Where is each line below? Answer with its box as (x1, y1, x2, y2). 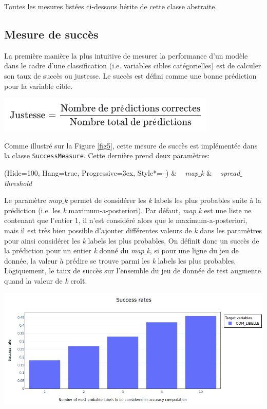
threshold (4, 177, 32, 188)
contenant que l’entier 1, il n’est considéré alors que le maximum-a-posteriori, (4, 215, 247, 226)
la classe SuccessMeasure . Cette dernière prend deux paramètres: (4, 150, 210, 161)
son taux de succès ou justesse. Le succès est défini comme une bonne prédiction (4, 70, 257, 81)
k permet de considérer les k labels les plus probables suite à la (64, 195, 261, 206)
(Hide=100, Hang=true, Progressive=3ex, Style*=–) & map (4, 168, 199, 178)
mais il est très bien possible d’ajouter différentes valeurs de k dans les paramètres (4, 225, 262, 235)
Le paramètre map (4, 195, 62, 206)
